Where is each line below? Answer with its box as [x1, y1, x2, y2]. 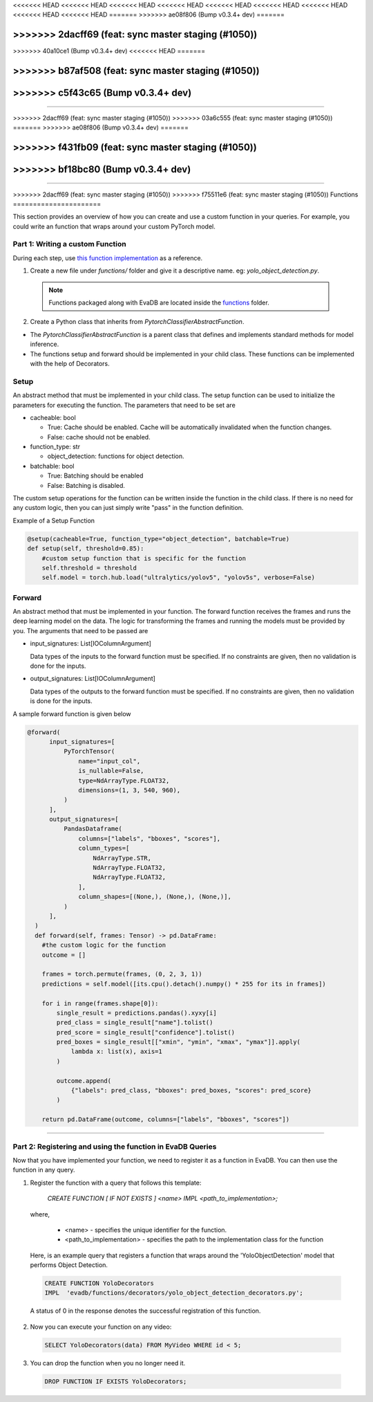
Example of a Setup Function [12, 516, 95, 525]
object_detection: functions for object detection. [47, 452, 184, 460]
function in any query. [12, 1166, 75, 1174]
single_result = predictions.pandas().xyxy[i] [56, 1009, 217, 1017]
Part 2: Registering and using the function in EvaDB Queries [12, 1142, 217, 1151]
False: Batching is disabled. [47, 481, 126, 489]
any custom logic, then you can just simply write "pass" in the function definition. [12, 504, 244, 512]
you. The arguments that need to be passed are [12, 626, 149, 635]
